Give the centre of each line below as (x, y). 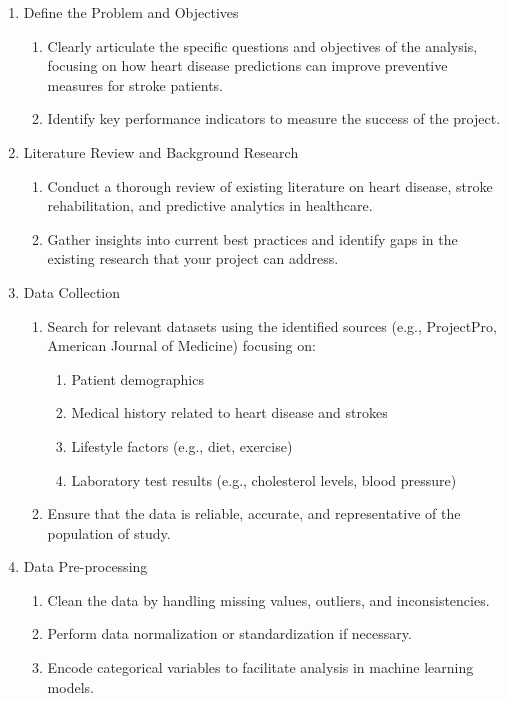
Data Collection (72, 291)
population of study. (109, 532)
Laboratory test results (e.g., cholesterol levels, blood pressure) (264, 479)
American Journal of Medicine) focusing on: (181, 345)
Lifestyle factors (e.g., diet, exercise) (182, 445)
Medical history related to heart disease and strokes (229, 412)
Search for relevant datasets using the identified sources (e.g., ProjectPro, (272, 325)
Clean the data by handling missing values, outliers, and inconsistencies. (268, 599)
